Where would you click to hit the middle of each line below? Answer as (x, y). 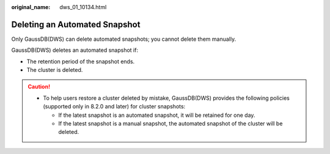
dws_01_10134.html (83, 7)
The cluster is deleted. (55, 70)
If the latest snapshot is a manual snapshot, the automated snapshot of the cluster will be (170, 124)
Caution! (39, 87)
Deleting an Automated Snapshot (76, 24)
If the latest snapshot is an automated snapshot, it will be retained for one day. (157, 115)
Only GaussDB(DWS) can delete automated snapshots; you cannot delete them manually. (124, 39)
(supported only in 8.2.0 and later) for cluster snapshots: (114, 107)
